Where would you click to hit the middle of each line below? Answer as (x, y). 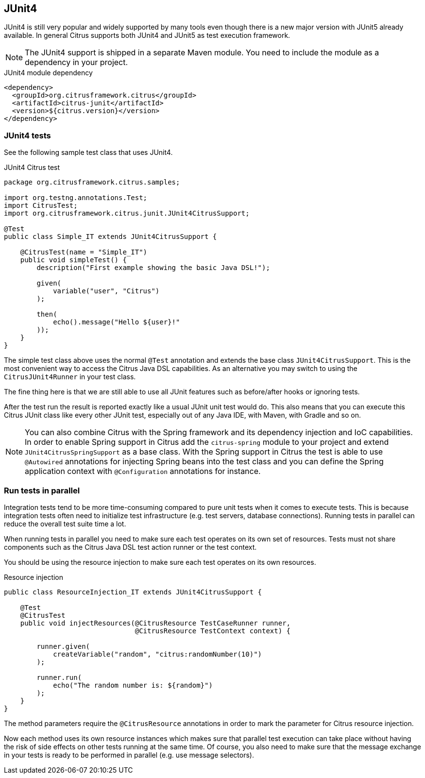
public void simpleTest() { (73, 260)
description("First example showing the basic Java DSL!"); (153, 268)
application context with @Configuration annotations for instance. (143, 471)
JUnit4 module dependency (48, 73)
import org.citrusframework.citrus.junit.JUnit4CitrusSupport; (127, 213)
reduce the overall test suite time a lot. (65, 524)
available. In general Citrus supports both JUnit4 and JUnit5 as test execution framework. (147, 35)
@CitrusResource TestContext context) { (213, 631)
